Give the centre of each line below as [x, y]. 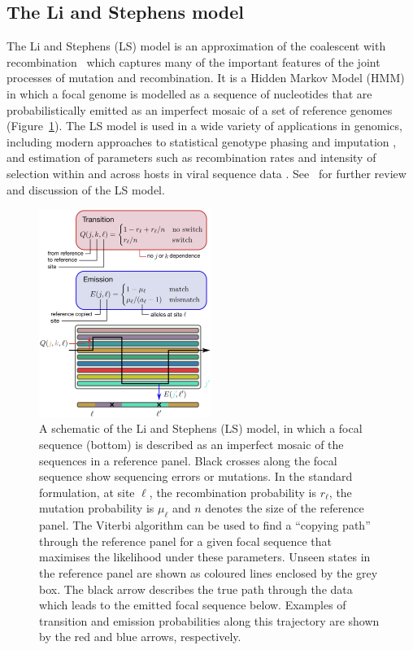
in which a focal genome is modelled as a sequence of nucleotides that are [189, 93]
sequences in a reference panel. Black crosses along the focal [188, 460]
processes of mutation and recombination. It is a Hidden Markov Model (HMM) [206, 78]
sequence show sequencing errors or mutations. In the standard [196, 476]
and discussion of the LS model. [86, 189]
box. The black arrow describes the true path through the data [196, 589]
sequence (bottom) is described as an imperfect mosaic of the [191, 445]
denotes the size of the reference [285, 508]
